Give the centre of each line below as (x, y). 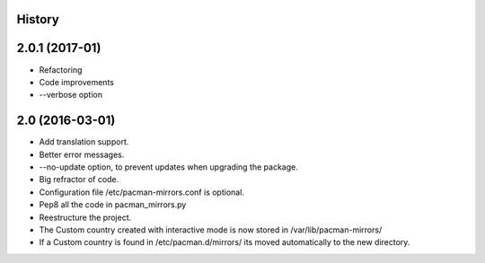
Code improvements (76, 82)
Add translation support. (84, 142)
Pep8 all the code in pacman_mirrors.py (113, 205)
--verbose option (71, 95)
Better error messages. (82, 154)
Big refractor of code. (79, 180)
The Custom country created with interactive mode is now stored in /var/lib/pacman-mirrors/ (211, 230)
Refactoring (61, 70)
